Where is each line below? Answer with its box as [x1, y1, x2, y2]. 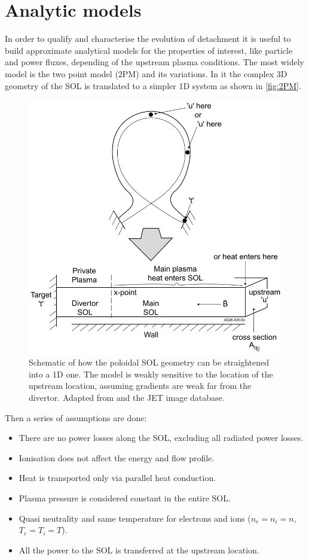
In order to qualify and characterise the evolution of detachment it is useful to [5, 32, 291, 45]
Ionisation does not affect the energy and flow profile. [19, 451, 215, 464]
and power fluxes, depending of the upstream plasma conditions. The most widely [5, 56, 304, 68]
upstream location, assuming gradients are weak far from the [29, 379, 252, 392]
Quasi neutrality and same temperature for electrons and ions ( [19, 512, 251, 524]
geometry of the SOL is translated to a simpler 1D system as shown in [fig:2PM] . [5, 79, 301, 92]
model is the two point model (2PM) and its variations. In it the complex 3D [5, 67, 287, 80]
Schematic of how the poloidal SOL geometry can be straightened [29, 356, 270, 369]
